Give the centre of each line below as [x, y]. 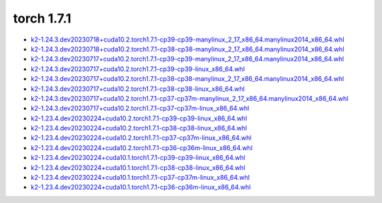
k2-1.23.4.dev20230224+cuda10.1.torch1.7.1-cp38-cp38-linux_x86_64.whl [138, 167]
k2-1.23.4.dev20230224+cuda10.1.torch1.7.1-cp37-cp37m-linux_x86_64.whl [140, 178]
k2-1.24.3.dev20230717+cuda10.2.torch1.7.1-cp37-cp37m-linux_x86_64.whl [140, 109]
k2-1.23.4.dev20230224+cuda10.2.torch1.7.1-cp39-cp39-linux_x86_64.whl [139, 118]
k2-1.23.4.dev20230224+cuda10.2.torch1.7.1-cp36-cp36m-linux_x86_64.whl [141, 147]
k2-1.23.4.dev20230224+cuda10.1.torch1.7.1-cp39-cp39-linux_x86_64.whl [138, 158]
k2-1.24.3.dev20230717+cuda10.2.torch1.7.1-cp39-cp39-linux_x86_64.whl [138, 69]
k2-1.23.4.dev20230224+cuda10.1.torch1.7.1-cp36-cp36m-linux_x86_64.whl [141, 187]
